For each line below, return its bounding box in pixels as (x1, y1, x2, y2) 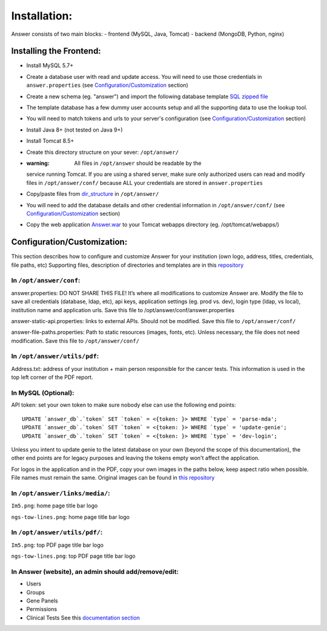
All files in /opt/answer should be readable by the (74, 159, 202, 167)
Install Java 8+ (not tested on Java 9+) (26, 126, 124, 133)
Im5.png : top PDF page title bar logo (11, 541, 104, 549)
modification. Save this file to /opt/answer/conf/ (11, 337, 139, 344)
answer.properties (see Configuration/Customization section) (26, 82, 188, 89)
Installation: (11, 9, 73, 22)
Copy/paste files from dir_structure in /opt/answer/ (26, 190, 159, 198)
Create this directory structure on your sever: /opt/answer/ (26, 149, 179, 156)
